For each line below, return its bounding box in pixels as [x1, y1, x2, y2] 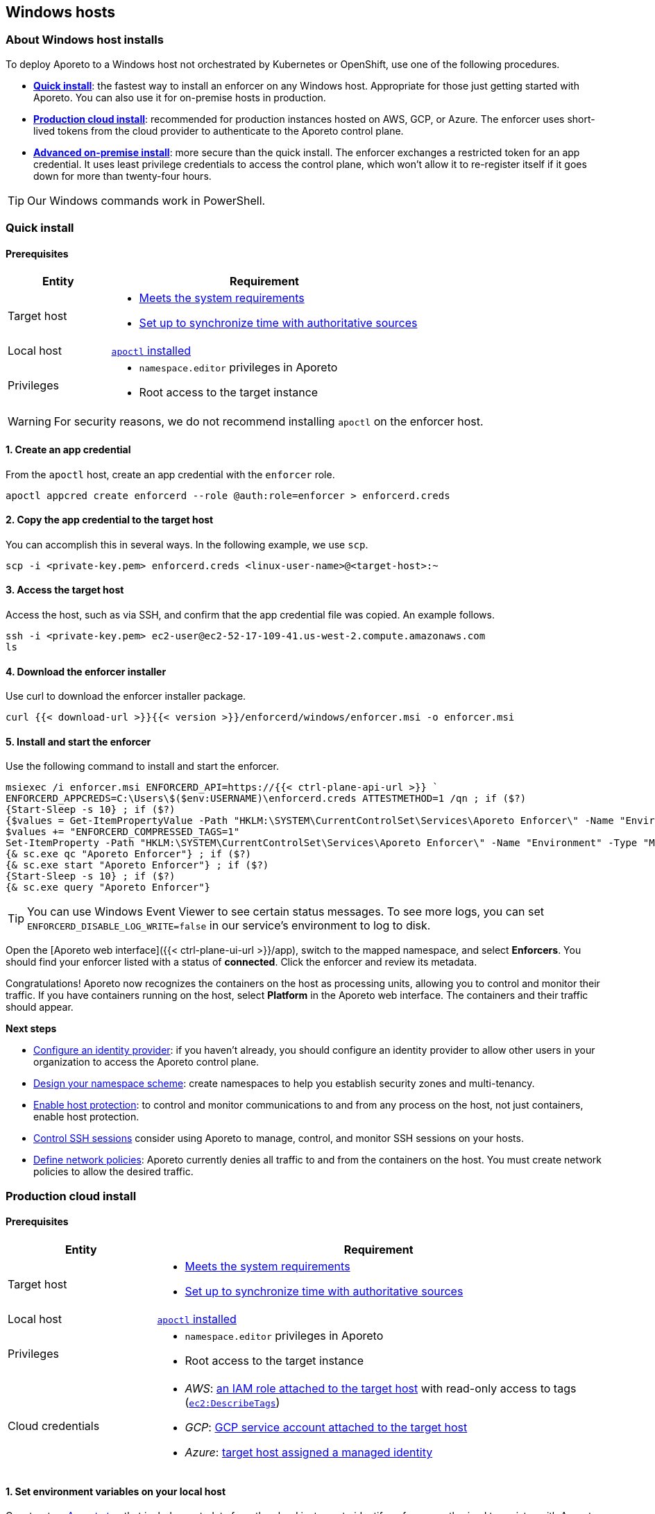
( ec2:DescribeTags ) [185, 1395, 280, 1410]
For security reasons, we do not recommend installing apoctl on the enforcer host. [53, 414, 484, 429]
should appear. [6, 1001, 74, 1013]
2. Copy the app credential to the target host [6, 514, 214, 526]
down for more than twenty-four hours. [33, 169, 212, 182]
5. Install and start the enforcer [6, 735, 151, 748]
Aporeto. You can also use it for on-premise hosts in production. [33, 91, 326, 103]
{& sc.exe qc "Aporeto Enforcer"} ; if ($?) [6, 848, 252, 860]
